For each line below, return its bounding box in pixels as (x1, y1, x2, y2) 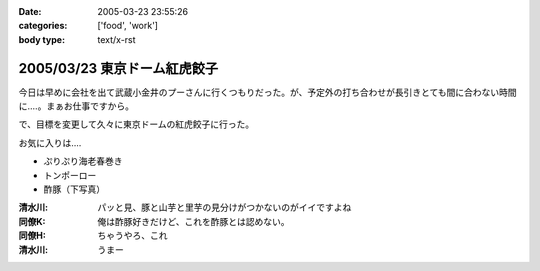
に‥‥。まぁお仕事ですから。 (18, 100, 135, 112)
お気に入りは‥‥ (18, 136, 82, 149)
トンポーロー (43, 169, 97, 181)
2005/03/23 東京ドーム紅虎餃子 (18, 60, 219, 77)
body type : (18, 33, 65, 45)
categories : (18, 20, 68, 32)
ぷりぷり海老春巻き (43, 155, 123, 167)
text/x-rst (97, 33, 136, 45)
